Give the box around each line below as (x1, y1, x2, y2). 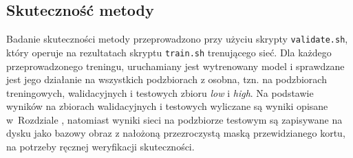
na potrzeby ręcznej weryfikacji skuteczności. (6, 139, 195, 154)
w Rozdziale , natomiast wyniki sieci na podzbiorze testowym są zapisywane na (6, 112, 343, 126)
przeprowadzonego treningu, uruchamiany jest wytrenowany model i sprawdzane (6, 58, 345, 73)
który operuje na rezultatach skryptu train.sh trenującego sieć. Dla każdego (6, 45, 332, 59)
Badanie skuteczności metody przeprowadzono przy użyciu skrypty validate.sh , (6, 32, 348, 46)
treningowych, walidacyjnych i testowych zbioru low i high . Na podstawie (6, 85, 314, 100)
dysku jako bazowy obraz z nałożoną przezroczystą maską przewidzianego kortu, (6, 126, 345, 140)
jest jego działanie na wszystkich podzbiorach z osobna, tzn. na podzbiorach (6, 72, 327, 87)
